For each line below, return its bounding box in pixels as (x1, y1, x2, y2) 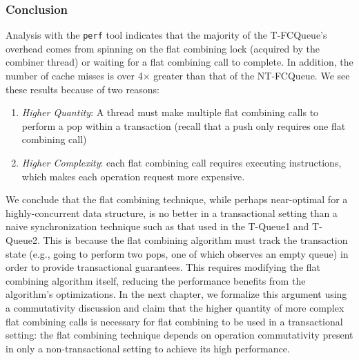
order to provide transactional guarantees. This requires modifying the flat (6, 260, 321, 274)
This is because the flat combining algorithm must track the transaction (43, 233, 348, 247)
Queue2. (6, 233, 40, 247)
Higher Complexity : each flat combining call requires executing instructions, (21, 155, 342, 170)
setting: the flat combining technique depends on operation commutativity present (6, 328, 353, 342)
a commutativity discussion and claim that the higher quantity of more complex (6, 300, 345, 314)
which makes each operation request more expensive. (21, 169, 245, 183)
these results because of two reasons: (6, 82, 159, 96)
